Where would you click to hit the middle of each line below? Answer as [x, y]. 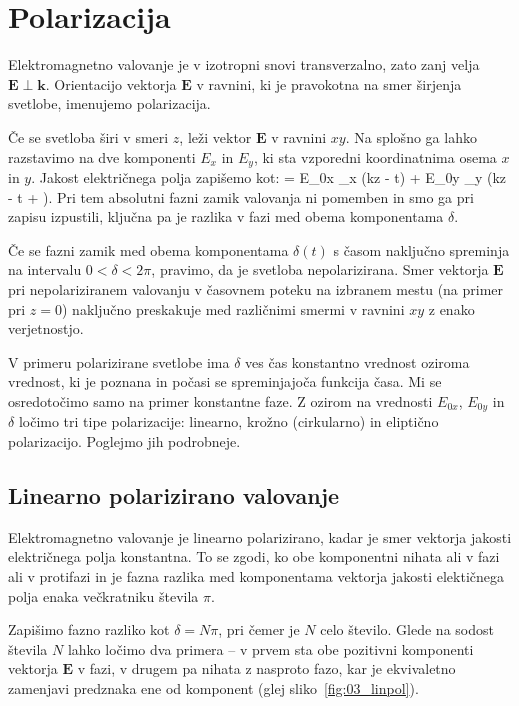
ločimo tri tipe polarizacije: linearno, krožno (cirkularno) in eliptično [228, 421]
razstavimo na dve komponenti [102, 156]
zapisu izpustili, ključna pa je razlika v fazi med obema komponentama [226, 216]
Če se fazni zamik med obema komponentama [148, 249]
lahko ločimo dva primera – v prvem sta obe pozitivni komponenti [270, 648]
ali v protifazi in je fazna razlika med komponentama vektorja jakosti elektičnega [256, 575]
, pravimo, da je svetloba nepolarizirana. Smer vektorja [320, 269]
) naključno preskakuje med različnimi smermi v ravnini [233, 308]
